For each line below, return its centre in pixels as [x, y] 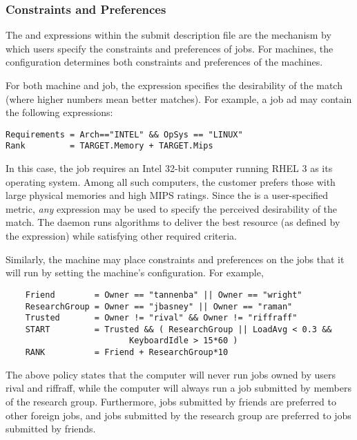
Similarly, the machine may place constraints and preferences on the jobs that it [175, 259]
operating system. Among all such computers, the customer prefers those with [171, 181]
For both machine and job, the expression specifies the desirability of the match [174, 85]
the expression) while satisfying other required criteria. [122, 236]
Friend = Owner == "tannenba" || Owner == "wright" [164, 295]
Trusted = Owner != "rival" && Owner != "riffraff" [161, 318]
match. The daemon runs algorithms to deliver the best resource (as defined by [173, 222]
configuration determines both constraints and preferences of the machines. [164, 62]
